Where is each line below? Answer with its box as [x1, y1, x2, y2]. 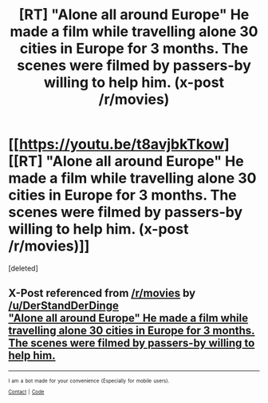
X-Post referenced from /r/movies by [8, 286, 196, 300]
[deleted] [8, 263, 38, 273]
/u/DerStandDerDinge [8, 299, 120, 313]
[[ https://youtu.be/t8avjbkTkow [8, 136, 225, 153]
